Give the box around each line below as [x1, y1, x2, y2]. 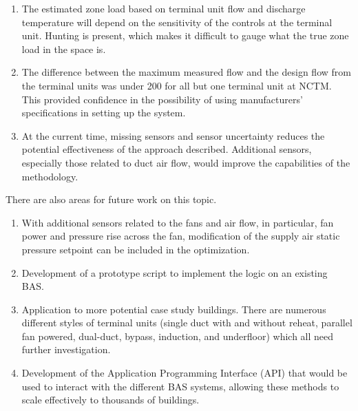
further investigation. [21, 342, 111, 357]
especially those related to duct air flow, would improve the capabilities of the [21, 155, 350, 169]
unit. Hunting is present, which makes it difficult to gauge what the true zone [21, 28, 349, 43]
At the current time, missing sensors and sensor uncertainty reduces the [21, 128, 325, 143]
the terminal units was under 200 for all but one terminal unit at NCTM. [21, 78, 332, 92]
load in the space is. [21, 41, 106, 56]
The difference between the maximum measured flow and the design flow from [21, 65, 351, 79]
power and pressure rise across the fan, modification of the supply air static [21, 229, 340, 243]
